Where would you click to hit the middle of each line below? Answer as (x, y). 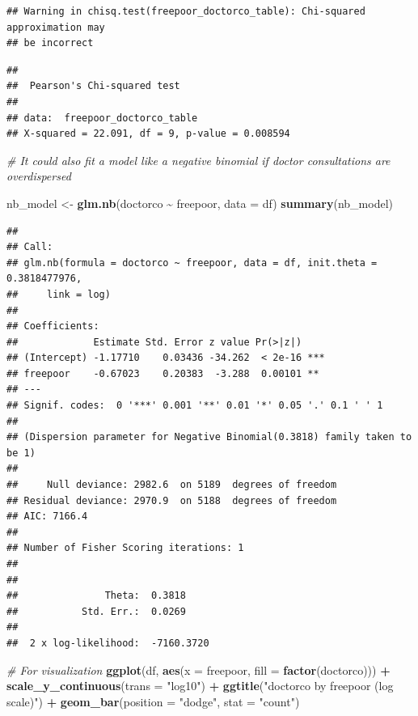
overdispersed (39, 176)
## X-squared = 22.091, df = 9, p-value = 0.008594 (148, 134)
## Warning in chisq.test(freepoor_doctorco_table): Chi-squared (186, 11)
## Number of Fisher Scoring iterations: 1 (125, 548)
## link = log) (59, 294)
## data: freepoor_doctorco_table (102, 118)
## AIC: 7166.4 (47, 517)
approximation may (56, 27)
